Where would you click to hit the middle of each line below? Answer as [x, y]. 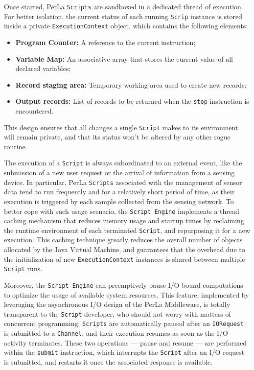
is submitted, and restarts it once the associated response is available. [108, 362]
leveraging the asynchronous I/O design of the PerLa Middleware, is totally [117, 304]
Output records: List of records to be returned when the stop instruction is [132, 101]
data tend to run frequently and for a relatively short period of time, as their [119, 192]
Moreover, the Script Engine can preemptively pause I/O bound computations [124, 285]
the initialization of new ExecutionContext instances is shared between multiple [125, 259]
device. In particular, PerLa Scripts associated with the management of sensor [123, 182]
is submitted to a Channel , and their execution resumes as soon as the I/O [116, 333]
